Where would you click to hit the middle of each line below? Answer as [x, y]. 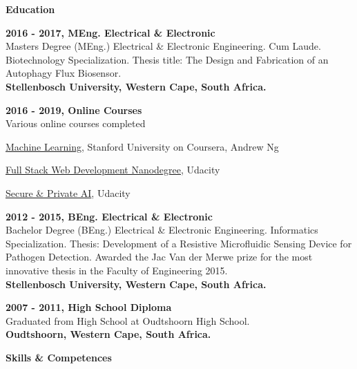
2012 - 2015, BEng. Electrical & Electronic [109, 216]
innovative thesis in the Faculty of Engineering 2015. [117, 270]
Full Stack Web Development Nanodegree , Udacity [113, 170]
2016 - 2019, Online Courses [74, 110]
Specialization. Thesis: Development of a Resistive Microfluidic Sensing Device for [179, 243]
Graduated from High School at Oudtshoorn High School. [128, 320]
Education [30, 9]
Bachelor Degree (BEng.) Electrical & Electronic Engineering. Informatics [162, 230]
